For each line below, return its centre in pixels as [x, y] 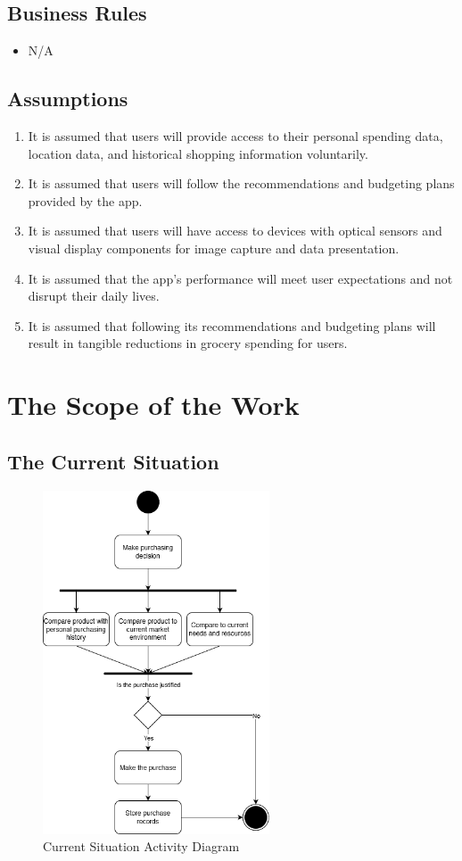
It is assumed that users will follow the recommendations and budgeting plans [241, 183]
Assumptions [68, 99]
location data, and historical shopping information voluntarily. [198, 153]
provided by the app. [85, 200]
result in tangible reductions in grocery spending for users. [188, 343]
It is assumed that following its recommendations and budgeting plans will [232, 325]
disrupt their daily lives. [94, 296]
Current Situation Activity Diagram [141, 846]
